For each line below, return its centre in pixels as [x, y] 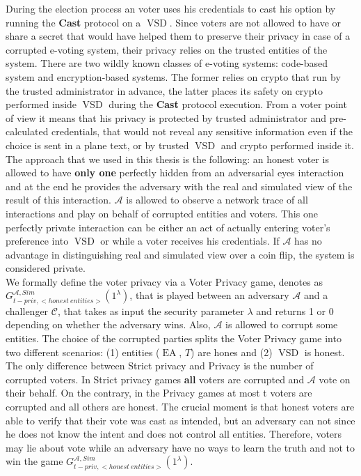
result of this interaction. [58, 200]
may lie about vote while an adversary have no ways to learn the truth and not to [180, 447]
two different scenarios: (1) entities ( [83, 352]
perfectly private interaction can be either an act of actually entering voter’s [168, 227]
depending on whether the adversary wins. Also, [108, 324]
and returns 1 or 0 [295, 310]
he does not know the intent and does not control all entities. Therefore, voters [174, 434]
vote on [335, 379]
